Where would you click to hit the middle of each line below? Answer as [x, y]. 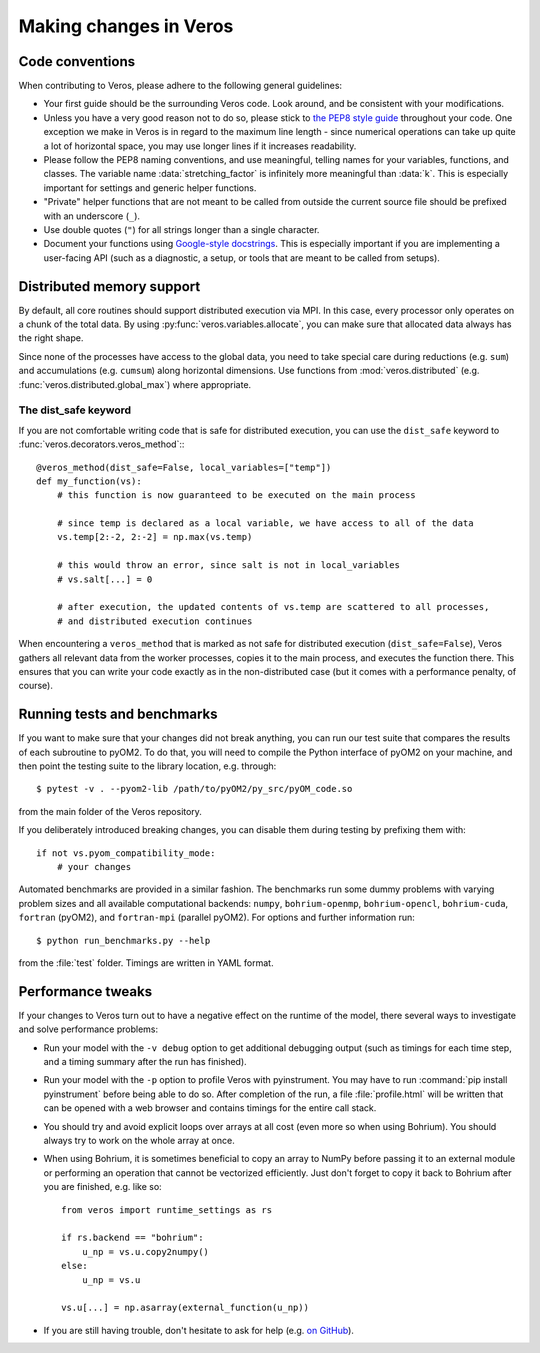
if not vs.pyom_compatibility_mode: [126, 853]
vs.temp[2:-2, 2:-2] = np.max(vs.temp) [154, 537]
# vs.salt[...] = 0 [104, 579]
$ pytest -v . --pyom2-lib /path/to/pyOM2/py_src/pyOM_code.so [194, 789]
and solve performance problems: [88, 1029]
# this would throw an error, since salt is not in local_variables [228, 565]
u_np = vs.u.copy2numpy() [145, 1251]
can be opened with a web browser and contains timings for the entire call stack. [210, 1108]
